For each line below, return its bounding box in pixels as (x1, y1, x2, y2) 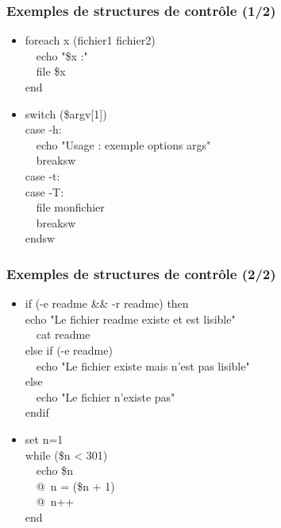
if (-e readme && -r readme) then (25, 295, 189, 312)
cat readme (36, 326, 90, 343)
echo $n (36, 462, 74, 479)
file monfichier (36, 199, 105, 215)
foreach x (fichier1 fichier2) (25, 32, 156, 49)
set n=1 (25, 430, 64, 447)
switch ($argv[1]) (25, 105, 107, 122)
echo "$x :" (36, 47, 88, 64)
